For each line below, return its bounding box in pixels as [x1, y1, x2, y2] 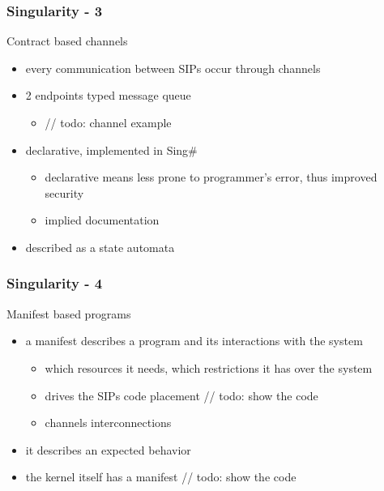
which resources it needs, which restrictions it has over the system [45, 359, 373, 376]
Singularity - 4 [6, 273, 103, 293]
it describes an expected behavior [25, 441, 191, 458]
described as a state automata [25, 238, 175, 255]
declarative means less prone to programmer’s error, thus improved [45, 169, 378, 186]
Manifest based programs [6, 305, 131, 322]
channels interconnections [45, 414, 172, 431]
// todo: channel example [45, 114, 172, 130]
